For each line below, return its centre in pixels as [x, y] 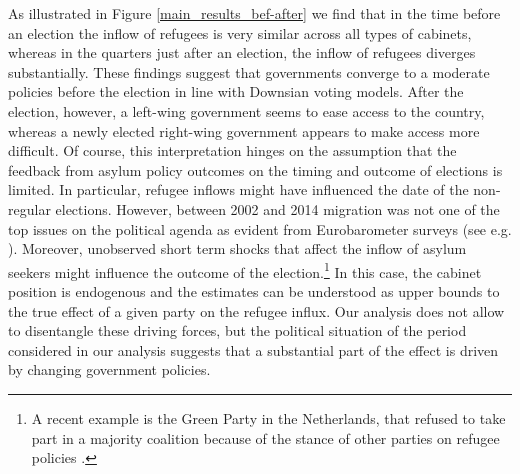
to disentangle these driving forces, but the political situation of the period [237, 330]
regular [29, 208]
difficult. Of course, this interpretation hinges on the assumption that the [232, 150]
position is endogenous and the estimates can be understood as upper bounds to [254, 290]
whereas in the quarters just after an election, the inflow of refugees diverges [242, 52]
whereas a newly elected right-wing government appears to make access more [244, 130]
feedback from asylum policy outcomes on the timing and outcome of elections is [255, 169]
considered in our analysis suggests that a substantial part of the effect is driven [253, 349]
